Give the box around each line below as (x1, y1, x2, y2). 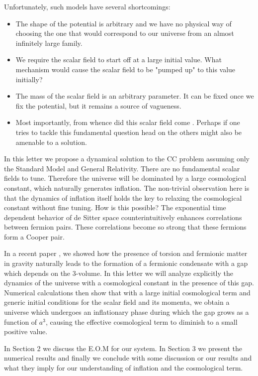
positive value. (4, 326, 48, 337)
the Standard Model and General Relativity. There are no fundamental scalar (4, 163, 240, 173)
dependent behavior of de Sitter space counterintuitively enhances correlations (4, 212, 242, 222)
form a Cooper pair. (4, 231, 65, 242)
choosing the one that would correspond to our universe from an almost (15, 28, 234, 38)
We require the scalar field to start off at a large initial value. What (15, 54, 222, 65)
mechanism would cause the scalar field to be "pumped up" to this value (15, 64, 236, 74)
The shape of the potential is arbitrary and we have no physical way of (15, 18, 232, 28)
